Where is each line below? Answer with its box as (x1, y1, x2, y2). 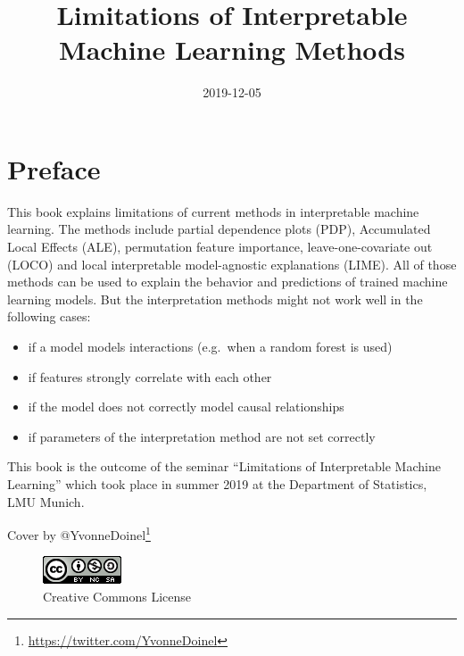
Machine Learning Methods (59, 31, 405, 68)
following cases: (7, 307, 91, 326)
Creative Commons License (43, 587, 192, 605)
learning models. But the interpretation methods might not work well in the (7, 289, 423, 308)
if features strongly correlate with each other (28, 367, 272, 386)
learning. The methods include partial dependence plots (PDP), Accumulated (7, 220, 431, 238)
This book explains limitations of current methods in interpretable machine (7, 202, 419, 220)
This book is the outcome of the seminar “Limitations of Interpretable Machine (7, 457, 441, 476)
